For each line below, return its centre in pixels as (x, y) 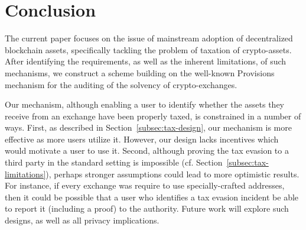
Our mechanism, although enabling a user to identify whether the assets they (145, 104)
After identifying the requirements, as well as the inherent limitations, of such (146, 61)
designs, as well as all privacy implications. (82, 220)
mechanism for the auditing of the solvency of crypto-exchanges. (121, 84)
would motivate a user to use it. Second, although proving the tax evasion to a (147, 150)
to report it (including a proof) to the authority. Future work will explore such (147, 208)
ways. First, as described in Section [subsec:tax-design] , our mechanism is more (148, 127)
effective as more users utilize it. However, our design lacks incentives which (142, 139)
